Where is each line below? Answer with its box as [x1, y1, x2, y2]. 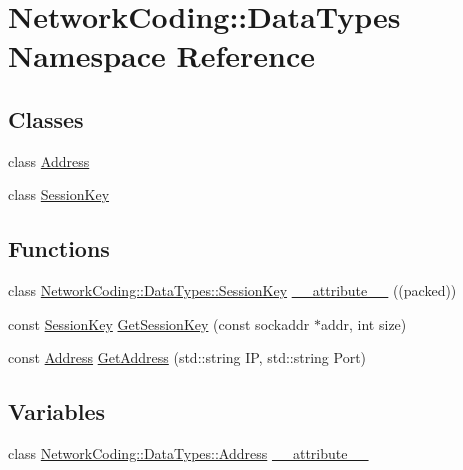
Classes [8, 103, 84, 134]
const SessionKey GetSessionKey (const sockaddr [8, 313, 310, 334]
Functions [8, 233, 110, 264]
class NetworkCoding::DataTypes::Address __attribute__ [8, 443, 369, 464]
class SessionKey [8, 184, 110, 205]
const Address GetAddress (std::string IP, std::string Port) [8, 347, 367, 368]
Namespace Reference [8, 35, 315, 76]
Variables [8, 396, 106, 427]
